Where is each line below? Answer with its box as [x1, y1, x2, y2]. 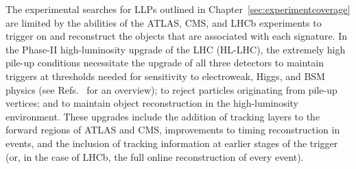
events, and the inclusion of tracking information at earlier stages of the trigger [5, 135, 338, 150]
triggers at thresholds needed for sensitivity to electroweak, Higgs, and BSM [5, 68, 325, 83]
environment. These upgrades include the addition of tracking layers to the [5, 109, 320, 123]
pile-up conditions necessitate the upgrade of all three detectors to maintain [5, 55, 324, 70]
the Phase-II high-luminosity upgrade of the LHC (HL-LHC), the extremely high [5, 42, 346, 56]
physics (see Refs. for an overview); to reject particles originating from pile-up [5, 82, 337, 96]
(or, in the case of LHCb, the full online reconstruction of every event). [5, 149, 304, 164]
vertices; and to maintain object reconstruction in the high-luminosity [5, 96, 298, 110]
